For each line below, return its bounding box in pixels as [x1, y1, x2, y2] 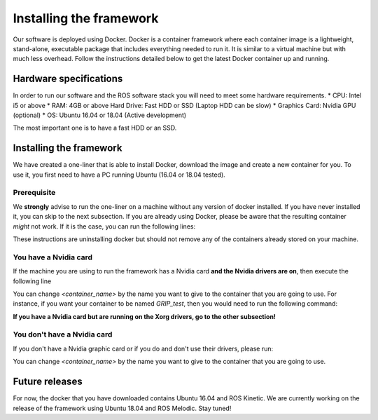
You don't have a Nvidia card [13, 330, 113, 339]
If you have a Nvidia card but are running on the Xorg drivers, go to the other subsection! [13, 312, 276, 320]
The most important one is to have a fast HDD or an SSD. [13, 123, 177, 133]
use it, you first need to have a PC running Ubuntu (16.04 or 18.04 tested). [13, 170, 225, 179]
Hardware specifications [13, 73, 123, 85]
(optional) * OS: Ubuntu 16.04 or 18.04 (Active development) [13, 111, 187, 119]
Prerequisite [13, 188, 56, 198]
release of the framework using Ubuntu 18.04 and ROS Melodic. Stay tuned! [13, 404, 232, 412]
